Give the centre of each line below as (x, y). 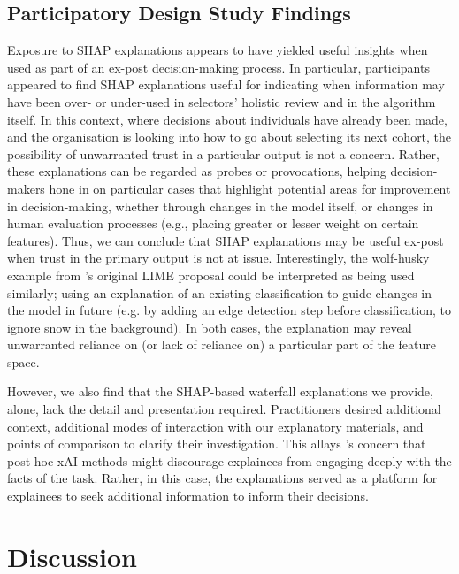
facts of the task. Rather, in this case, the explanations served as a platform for (222, 478)
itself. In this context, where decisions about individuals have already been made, (227, 119)
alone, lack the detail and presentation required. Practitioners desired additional (224, 409)
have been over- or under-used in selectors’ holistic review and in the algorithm (222, 101)
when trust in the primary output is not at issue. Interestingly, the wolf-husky (218, 258)
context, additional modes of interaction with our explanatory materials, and (215, 426)
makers (26, 188)
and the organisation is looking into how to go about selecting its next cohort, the (229, 137)
